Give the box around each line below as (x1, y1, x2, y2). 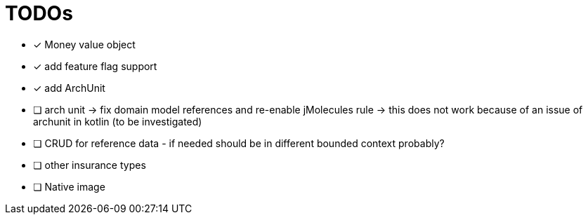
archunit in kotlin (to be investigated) (33, 115, 202, 128)
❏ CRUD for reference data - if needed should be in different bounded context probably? (33, 137, 445, 149)
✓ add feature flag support (33, 60, 157, 72)
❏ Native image (33, 180, 105, 193)
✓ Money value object (33, 38, 136, 50)
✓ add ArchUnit (33, 81, 105, 94)
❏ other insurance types (33, 158, 146, 171)
